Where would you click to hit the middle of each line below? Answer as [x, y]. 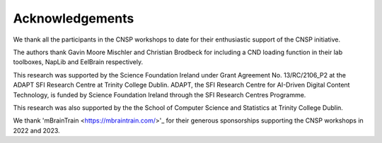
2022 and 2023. [36, 130]
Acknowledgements [74, 18]
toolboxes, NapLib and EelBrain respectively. [78, 62]
